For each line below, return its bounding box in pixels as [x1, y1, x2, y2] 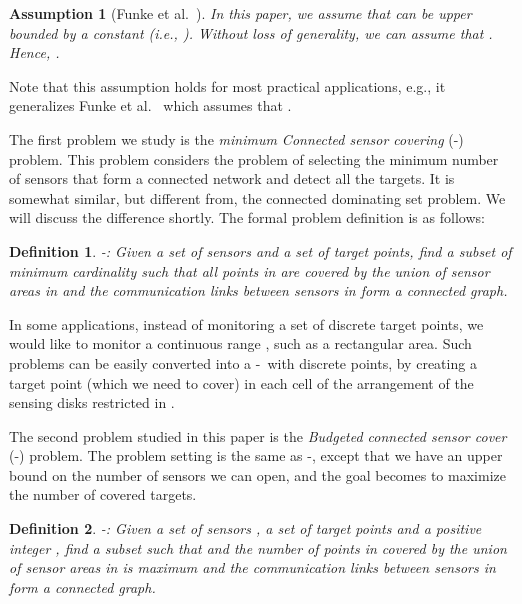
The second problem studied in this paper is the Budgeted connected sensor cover [9, 425, 507, 446]
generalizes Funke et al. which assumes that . [9, 95, 292, 116]
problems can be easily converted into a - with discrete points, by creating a [9, 352, 477, 373]
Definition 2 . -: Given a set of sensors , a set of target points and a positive [9, 518, 482, 539]
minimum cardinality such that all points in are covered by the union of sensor [9, 260, 490, 281]
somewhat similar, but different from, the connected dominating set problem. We [9, 187, 506, 208]
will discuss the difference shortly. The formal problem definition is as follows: [9, 207, 485, 228]
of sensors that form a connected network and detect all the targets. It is [9, 168, 455, 189]
